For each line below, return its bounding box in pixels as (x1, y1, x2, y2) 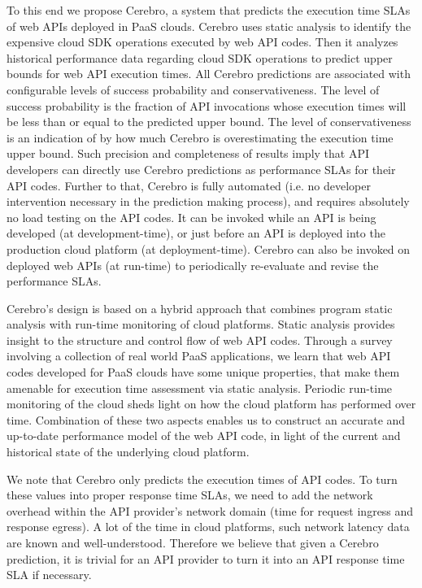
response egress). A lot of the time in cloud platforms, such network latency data (7, 518, 410, 535)
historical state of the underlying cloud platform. (7, 443, 250, 460)
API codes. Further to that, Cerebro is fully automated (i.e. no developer (7, 176, 371, 194)
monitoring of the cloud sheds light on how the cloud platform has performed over (7, 395, 416, 412)
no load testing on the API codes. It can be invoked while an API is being (7, 208, 376, 225)
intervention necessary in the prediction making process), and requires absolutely (7, 193, 410, 210)
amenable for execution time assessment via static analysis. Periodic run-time (7, 379, 393, 396)
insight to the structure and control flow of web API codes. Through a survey (7, 331, 393, 348)
